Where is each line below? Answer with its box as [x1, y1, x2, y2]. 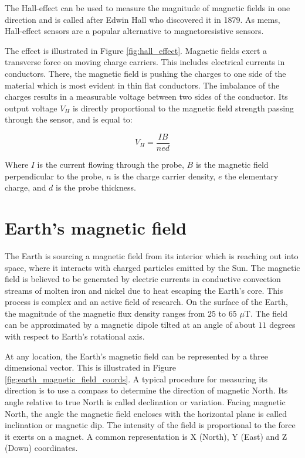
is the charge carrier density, [114, 169, 216, 182]
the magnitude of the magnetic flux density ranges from [5, 307, 205, 319]
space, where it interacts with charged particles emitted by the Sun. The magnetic [5, 261, 300, 273]
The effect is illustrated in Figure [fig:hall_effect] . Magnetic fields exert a [5, 44, 267, 56]
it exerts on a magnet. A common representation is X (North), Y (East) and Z [5, 430, 287, 442]
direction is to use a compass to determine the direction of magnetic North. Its [5, 384, 288, 396]
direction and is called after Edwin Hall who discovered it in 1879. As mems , [5, 13, 280, 25]
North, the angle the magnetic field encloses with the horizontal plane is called [5, 407, 287, 419]
